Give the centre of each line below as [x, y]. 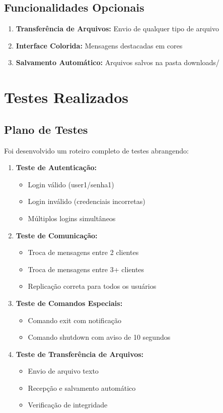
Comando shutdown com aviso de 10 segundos [99, 337]
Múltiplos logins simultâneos [72, 218]
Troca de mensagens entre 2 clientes [83, 252]
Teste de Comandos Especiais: [69, 303]
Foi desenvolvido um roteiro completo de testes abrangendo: [96, 150]
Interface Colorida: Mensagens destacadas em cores [99, 45]
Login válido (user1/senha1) [71, 184]
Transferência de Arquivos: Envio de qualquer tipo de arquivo [117, 29]
